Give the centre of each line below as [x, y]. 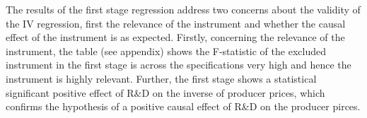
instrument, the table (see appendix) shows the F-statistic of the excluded [166, 51]
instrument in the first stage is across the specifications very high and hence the [179, 65]
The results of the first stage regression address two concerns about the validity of [183, 9]
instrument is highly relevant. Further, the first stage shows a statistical [161, 78]
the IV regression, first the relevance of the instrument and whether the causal [176, 23]
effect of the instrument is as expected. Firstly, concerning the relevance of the [175, 37]
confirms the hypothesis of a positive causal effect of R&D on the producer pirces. [183, 106]
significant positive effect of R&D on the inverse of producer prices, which [165, 92]
